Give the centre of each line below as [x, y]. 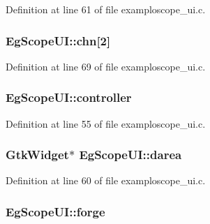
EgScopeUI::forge [55, 211]
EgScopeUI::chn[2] [58, 40]
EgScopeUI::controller [69, 97]
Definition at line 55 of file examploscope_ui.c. [106, 123]
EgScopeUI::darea [130, 155]
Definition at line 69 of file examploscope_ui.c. [106, 66]
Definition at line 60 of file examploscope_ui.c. [106, 180]
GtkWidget [37, 155]
